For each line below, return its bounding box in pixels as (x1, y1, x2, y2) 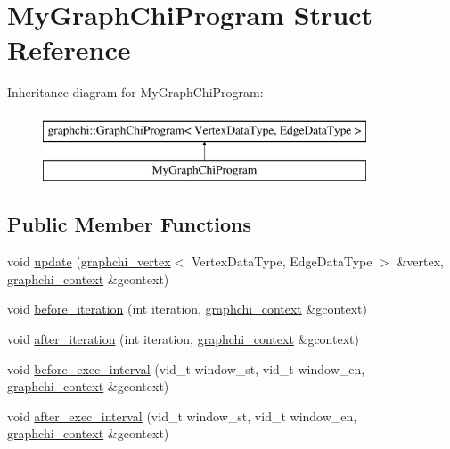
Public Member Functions (7, 210, 251, 238)
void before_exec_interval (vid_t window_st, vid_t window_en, (7, 359, 365, 378)
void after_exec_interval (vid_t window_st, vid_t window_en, (7, 406, 357, 425)
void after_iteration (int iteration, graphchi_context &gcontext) (7, 330, 359, 348)
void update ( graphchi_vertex (7, 252, 171, 271)
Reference (7, 31, 131, 68)
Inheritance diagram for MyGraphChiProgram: (7, 83, 264, 102)
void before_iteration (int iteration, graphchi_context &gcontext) (7, 299, 367, 318)
